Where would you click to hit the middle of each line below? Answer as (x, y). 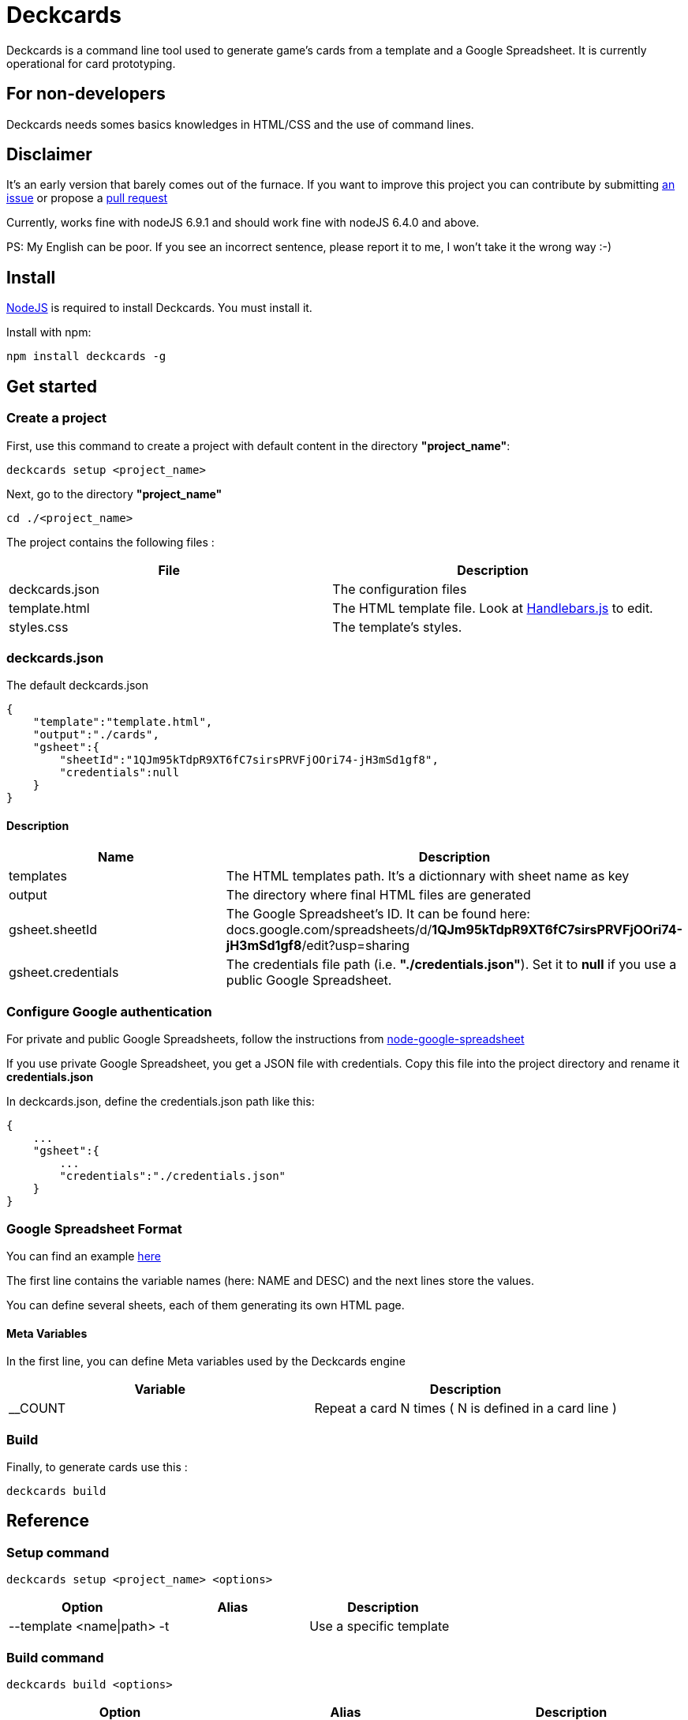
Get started (52, 386)
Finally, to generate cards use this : (97, 1467)
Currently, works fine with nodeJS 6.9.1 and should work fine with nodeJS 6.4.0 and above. (243, 223)
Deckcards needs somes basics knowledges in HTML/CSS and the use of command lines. (240, 124)
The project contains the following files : (110, 542)
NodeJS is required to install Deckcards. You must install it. (159, 308)
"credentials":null (120, 773)
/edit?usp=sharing (356, 946)
